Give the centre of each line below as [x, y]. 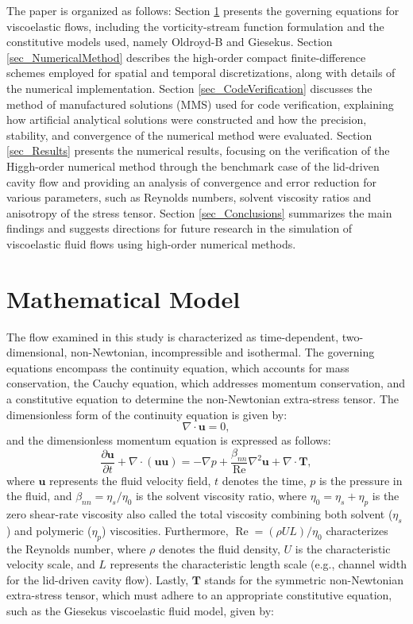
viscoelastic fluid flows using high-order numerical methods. [151, 243]
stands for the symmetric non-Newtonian [304, 579]
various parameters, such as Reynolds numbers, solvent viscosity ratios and [189, 197]
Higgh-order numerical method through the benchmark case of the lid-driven [193, 166]
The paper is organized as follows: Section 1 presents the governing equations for [203, 10]
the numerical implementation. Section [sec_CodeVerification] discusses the [189, 88]
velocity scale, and [51, 564]
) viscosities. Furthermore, [165, 530]
